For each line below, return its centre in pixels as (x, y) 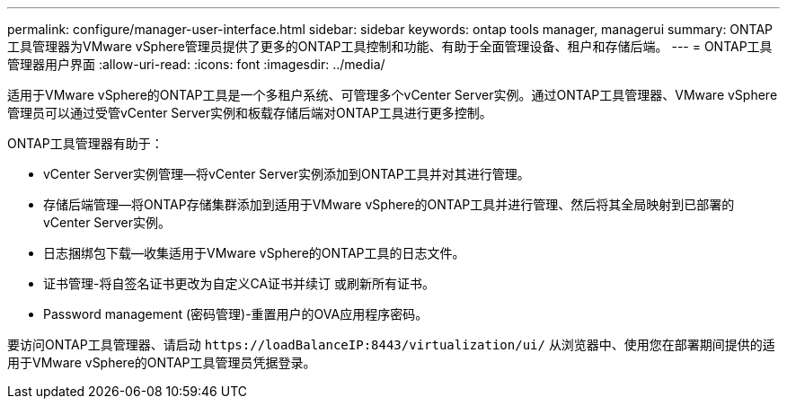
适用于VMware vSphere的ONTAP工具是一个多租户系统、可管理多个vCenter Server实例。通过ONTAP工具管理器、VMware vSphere (393, 95)
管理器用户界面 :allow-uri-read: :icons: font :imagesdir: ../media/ (196, 64)
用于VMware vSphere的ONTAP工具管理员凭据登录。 (162, 362)
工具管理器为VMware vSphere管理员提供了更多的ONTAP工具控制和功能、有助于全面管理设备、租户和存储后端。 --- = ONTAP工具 (390, 46)
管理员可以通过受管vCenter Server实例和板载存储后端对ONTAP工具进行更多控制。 (250, 113)
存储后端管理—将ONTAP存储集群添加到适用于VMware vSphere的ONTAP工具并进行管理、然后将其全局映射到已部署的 (389, 204)
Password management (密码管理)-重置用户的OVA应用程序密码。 (236, 314)
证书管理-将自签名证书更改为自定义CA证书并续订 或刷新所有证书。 (239, 283)
